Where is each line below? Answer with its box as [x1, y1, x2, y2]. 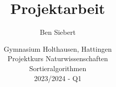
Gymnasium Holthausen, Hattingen [3, 43, 112, 54]
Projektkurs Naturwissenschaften [7, 53, 108, 64]
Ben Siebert [40, 27, 76, 37]
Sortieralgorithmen [29, 63, 87, 73]
